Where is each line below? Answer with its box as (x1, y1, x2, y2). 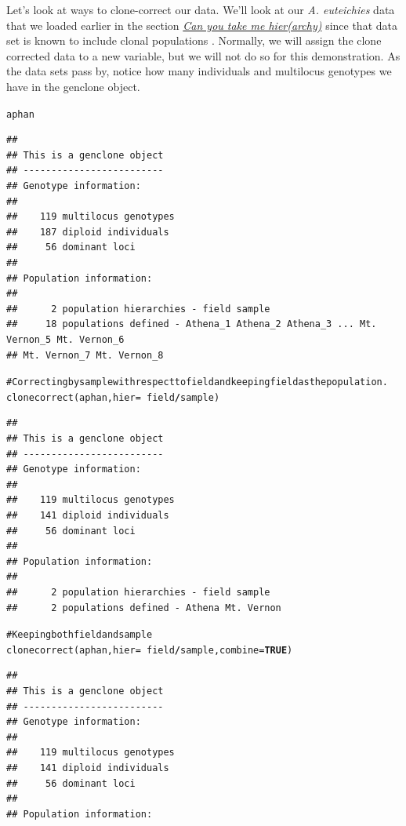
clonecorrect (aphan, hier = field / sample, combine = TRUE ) (6, 644, 293, 656)
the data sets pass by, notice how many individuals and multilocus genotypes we (6, 63, 392, 79)
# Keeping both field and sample (6, 629, 153, 641)
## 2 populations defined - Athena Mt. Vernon (6, 602, 281, 613)
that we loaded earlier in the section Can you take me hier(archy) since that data (6, 16, 397, 33)
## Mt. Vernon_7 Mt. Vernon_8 (6, 349, 164, 361)
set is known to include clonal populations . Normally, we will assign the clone (6, 32, 382, 49)
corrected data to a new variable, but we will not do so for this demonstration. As (6, 47, 401, 64)
